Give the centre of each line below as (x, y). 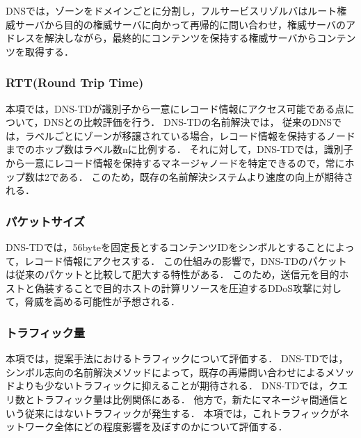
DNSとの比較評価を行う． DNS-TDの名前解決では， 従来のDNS (188, 122)
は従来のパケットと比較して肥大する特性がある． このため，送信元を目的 (173, 274)
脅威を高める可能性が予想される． (103, 301)
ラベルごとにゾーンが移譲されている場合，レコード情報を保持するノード (190, 135)
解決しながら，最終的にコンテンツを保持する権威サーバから (180, 38)
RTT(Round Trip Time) (75, 82)
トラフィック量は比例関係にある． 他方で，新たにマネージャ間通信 (186, 399)
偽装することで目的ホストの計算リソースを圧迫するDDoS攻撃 (174, 287)
